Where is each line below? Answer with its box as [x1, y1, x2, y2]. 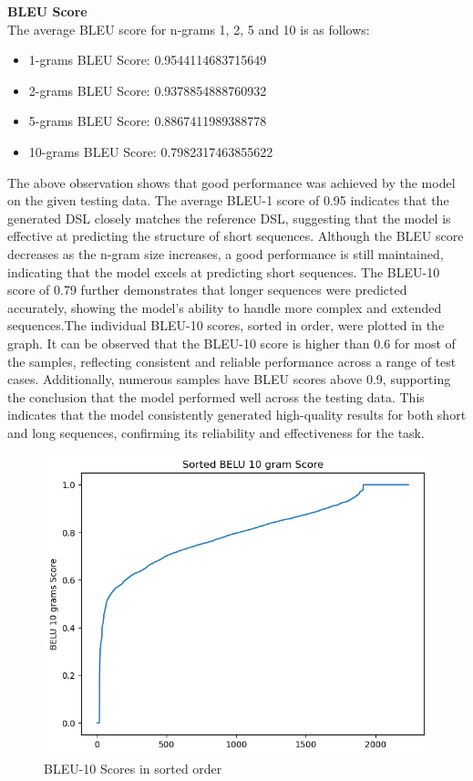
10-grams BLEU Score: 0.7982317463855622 [28, 141, 273, 161]
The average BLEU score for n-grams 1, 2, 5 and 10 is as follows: [7, 19, 370, 38]
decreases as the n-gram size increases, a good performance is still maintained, [7, 244, 444, 263]
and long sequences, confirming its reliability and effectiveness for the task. [7, 422, 425, 442]
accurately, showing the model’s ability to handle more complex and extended [7, 297, 442, 317]
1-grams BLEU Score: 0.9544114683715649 [28, 50, 267, 69]
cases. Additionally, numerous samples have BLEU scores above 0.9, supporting [7, 370, 451, 389]
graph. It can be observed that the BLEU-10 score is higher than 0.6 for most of [7, 333, 456, 352]
